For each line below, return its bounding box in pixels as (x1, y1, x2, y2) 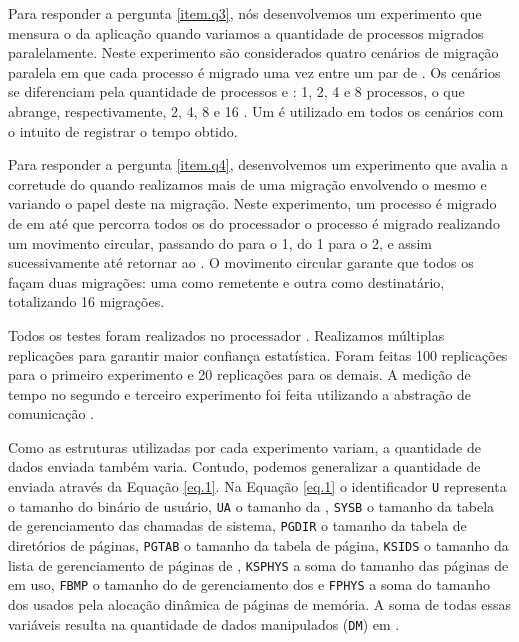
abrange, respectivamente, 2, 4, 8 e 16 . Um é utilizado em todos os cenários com (8, 100, 504, 121)
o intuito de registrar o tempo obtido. (8, 120, 238, 141)
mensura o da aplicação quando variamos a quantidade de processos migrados (8, 22, 484, 43)
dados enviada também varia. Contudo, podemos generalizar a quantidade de (8, 456, 481, 477)
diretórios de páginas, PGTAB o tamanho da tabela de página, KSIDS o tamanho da (8, 535, 509, 556)
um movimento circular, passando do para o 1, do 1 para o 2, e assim (8, 232, 432, 253)
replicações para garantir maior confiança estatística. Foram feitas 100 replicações (8, 344, 508, 365)
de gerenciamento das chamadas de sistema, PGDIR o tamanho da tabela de (8, 515, 467, 536)
